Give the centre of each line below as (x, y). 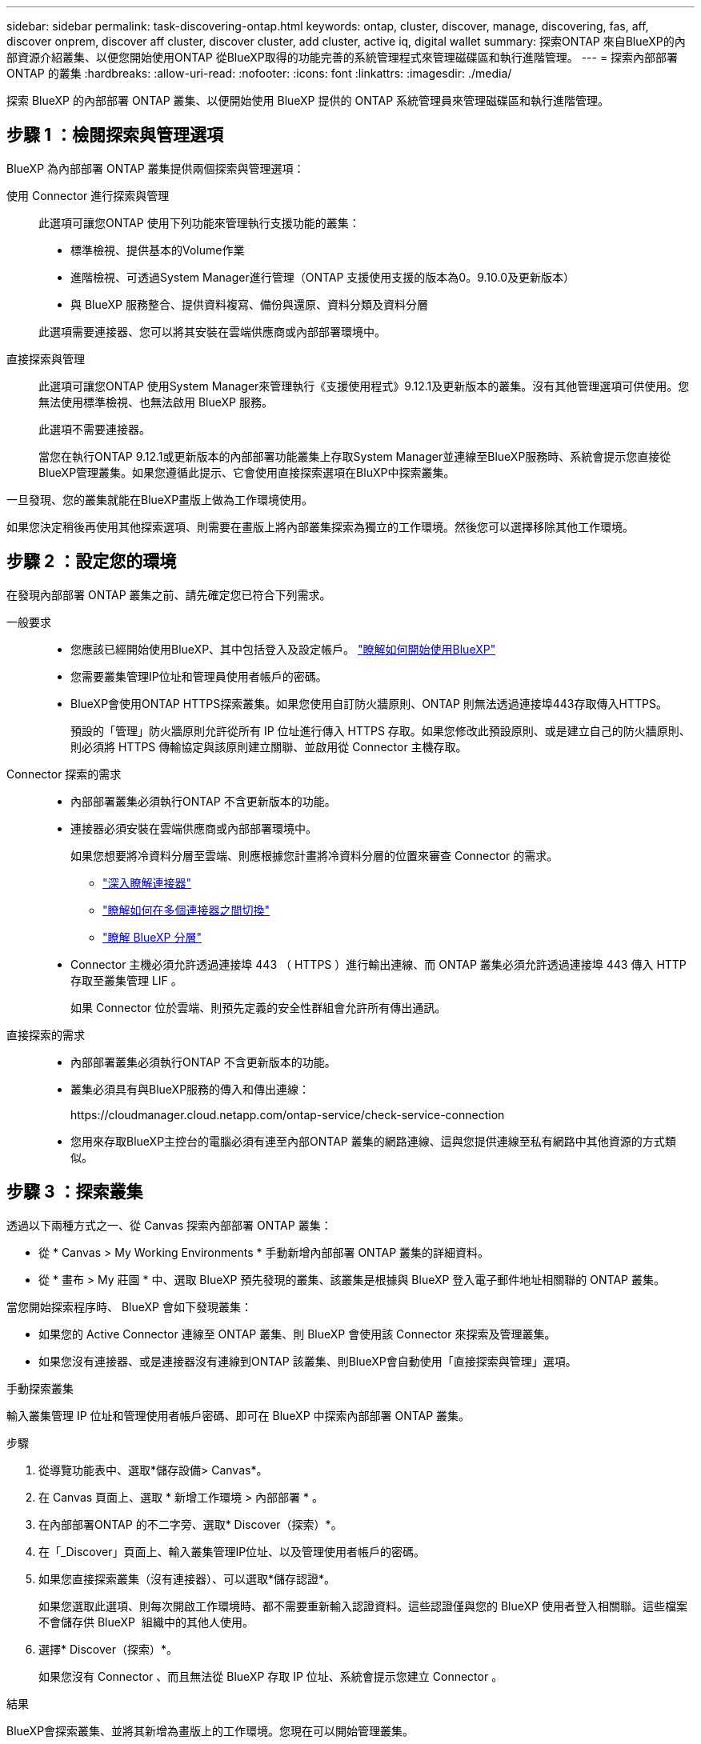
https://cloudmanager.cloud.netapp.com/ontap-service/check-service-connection (288, 1114)
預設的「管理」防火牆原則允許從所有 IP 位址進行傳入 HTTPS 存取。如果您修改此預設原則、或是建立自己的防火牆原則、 (381, 730)
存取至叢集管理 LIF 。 (126, 980)
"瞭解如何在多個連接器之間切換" (186, 910)
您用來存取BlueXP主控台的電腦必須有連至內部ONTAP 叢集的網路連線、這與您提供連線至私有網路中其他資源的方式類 (373, 1141)
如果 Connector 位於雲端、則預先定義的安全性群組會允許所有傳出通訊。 (258, 1007)
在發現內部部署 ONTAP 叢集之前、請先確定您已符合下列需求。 (169, 594)
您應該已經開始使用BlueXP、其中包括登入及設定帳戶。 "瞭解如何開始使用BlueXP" (283, 649)
